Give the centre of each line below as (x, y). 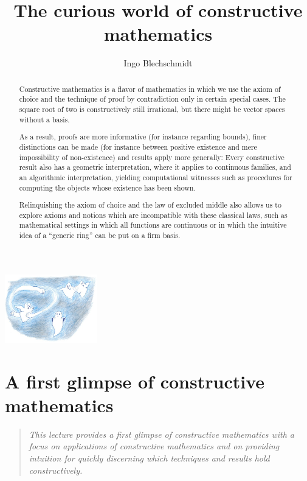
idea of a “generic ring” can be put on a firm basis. (100, 235)
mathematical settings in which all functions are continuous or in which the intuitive (153, 225)
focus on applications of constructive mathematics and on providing (154, 446)
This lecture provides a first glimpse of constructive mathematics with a (162, 434)
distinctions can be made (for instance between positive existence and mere (138, 146)
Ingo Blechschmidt (158, 63)
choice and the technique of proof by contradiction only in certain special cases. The (152, 99)
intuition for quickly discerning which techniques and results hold (149, 458)
